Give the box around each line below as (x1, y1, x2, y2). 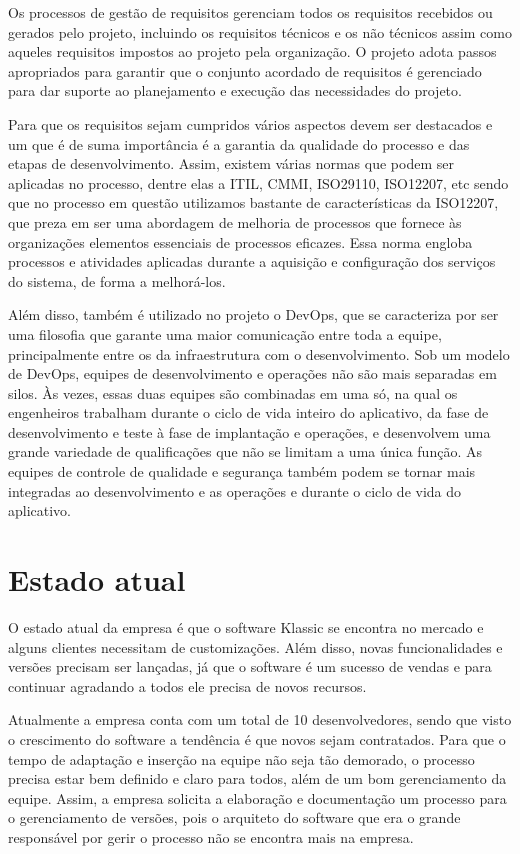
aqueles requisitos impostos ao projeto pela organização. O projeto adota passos (8, 41, 497, 62)
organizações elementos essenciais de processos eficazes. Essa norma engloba (8, 231, 473, 252)
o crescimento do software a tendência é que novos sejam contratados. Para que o (8, 728, 506, 749)
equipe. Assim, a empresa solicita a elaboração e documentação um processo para (8, 787, 507, 808)
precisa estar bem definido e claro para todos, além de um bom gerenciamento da (8, 768, 507, 789)
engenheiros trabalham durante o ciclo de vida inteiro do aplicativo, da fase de (8, 402, 489, 423)
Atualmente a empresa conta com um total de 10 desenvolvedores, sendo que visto (8, 709, 512, 730)
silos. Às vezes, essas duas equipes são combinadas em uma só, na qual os (8, 382, 458, 403)
